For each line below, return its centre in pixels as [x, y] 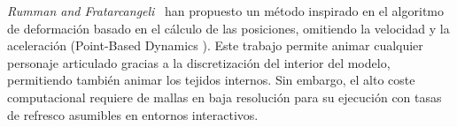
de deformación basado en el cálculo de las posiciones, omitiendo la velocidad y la [228, 28]
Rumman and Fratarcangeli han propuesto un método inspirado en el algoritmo [225, 11]
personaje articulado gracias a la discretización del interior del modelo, [199, 62]
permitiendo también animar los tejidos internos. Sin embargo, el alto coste [211, 80]
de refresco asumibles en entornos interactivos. [133, 114]
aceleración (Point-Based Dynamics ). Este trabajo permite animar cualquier [215, 45]
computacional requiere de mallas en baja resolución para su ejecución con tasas [225, 97]
